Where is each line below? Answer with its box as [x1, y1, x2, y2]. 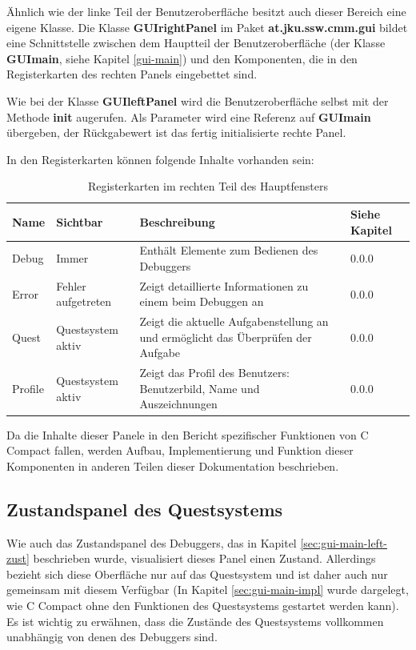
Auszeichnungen [139, 395, 218, 412]
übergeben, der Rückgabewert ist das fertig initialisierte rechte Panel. [6, 124, 346, 141]
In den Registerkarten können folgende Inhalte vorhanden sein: [6, 150, 314, 167]
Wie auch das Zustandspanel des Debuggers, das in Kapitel [6, 534, 297, 551]
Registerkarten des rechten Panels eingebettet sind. [6, 66, 258, 82]
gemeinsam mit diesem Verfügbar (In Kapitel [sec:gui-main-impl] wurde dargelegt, [6, 581, 409, 598]
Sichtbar [56, 213, 103, 230]
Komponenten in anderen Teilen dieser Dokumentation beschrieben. [6, 457, 339, 474]
